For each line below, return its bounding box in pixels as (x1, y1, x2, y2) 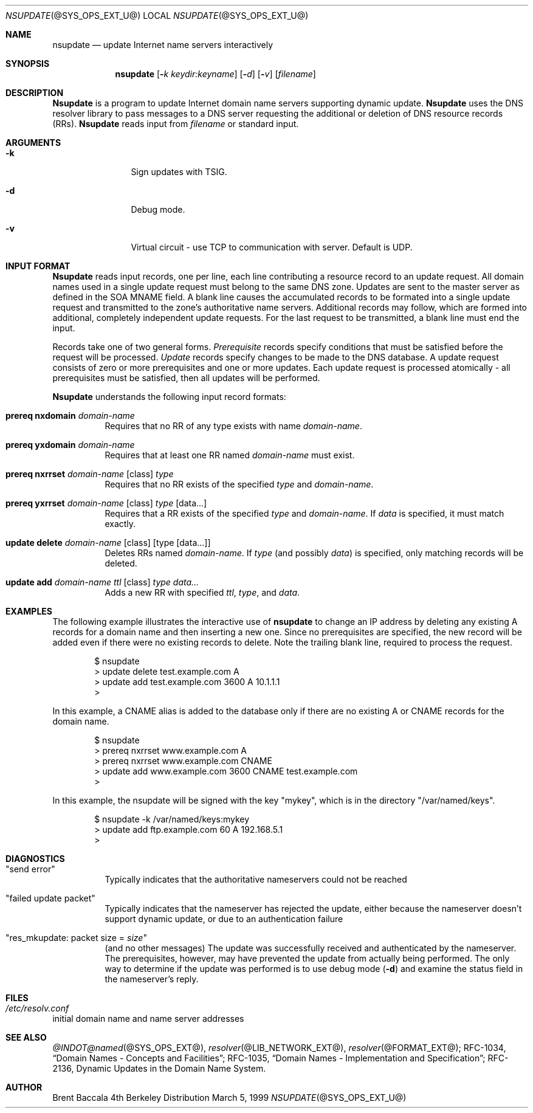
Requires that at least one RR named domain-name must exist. (105, 450, 355, 460)
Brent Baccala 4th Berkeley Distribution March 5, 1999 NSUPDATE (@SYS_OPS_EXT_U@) (52, 1092, 407, 1103)
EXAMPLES (5, 606, 52, 616)
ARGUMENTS (5, 137, 61, 148)
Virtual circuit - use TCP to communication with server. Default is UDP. (131, 242, 413, 252)
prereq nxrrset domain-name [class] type (5, 469, 174, 479)
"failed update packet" (5, 893, 95, 903)
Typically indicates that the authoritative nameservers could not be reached (105, 874, 407, 884)
